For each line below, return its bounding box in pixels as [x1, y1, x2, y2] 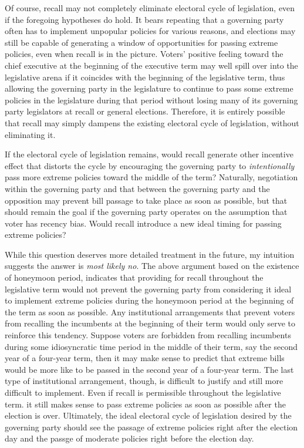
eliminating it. [5, 128, 56, 140]
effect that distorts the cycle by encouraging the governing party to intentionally [5, 159, 295, 171]
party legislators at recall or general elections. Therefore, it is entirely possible [5, 105, 285, 117]
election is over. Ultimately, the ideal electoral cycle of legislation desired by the [5, 409, 292, 422]
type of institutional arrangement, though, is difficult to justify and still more [5, 375, 283, 387]
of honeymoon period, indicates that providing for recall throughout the [5, 271, 264, 284]
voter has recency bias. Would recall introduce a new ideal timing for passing [5, 217, 282, 229]
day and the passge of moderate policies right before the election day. [5, 432, 254, 444]
